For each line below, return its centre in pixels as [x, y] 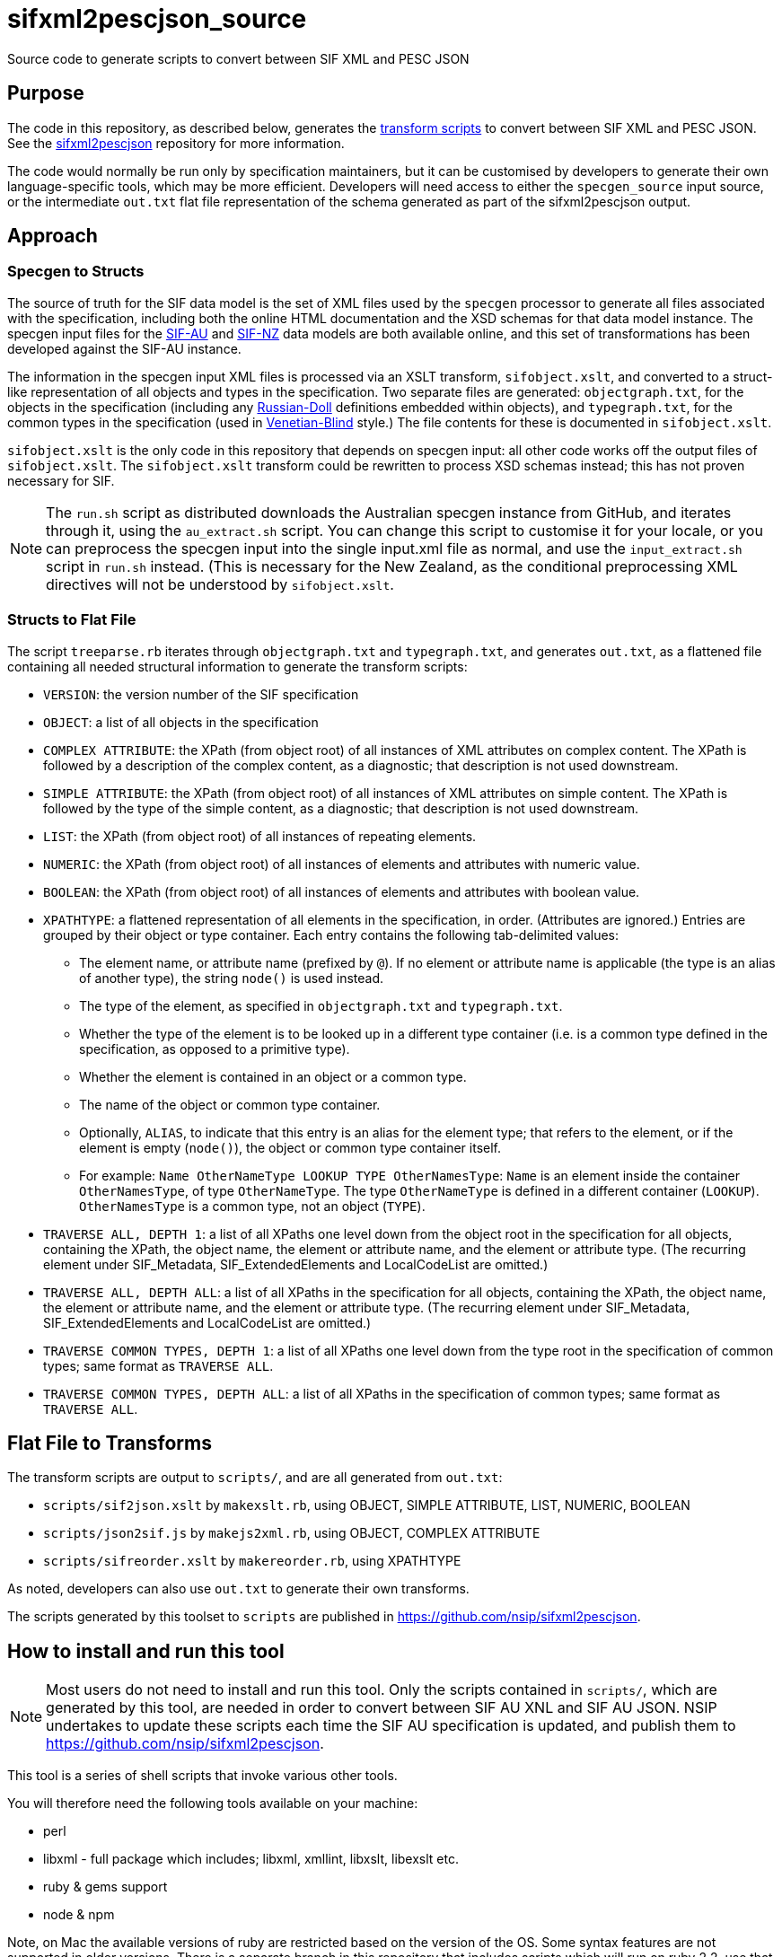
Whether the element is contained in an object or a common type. [273, 1076]
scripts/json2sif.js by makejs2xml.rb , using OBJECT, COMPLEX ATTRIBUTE [292, 1533]
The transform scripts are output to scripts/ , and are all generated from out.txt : [255, 1478]
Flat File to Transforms [110, 1443]
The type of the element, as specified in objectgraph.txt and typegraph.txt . [321, 1005]
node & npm [79, 1915]
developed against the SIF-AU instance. [124, 348]
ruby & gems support [105, 1887]
